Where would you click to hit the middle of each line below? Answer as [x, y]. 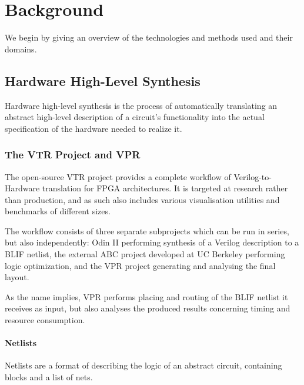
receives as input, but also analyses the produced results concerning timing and [148, 308]
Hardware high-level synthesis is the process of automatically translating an [141, 105]
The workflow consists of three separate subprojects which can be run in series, [147, 230]
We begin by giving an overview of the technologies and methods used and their [149, 37]
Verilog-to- [253, 176]
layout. [17, 277]
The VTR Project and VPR [73, 155]
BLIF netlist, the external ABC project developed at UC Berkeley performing [145, 254]
